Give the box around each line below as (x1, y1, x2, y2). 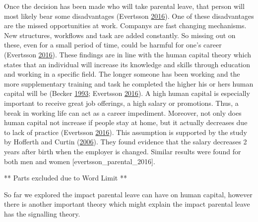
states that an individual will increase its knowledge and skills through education (4, 59, 251, 69)
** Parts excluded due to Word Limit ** (4, 173, 127, 183)
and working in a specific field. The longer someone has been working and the (4, 69, 240, 79)
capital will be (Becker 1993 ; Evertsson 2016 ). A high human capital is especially (4, 88, 250, 98)
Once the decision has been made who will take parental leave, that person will (4, 1, 245, 11)
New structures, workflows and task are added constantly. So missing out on (4, 30, 236, 40)
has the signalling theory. (4, 208, 80, 219)
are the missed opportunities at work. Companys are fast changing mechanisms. (4, 20, 247, 31)
